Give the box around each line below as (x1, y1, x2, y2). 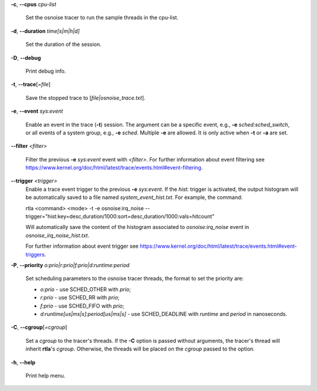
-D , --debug (11, 54, 41, 61)
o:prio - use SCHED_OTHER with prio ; (40, 285, 131, 293)
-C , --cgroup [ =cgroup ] (11, 323, 68, 331)
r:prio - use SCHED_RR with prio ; (40, 294, 120, 301)
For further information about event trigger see (25, 242, 139, 250)
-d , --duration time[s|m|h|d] (11, 27, 80, 35)
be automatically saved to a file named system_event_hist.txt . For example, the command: (25, 194, 243, 201)
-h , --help (11, 359, 36, 366)
